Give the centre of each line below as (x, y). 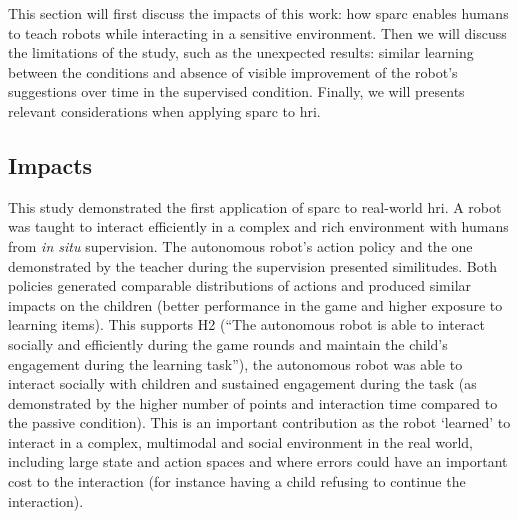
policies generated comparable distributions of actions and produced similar (240, 285)
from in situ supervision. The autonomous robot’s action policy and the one (240, 245)
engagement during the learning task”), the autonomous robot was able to (235, 363)
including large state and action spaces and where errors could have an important (258, 461)
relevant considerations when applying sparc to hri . (164, 110)
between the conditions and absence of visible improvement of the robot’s (233, 71)
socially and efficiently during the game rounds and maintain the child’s (228, 343)
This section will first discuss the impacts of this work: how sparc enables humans (258, 13)
